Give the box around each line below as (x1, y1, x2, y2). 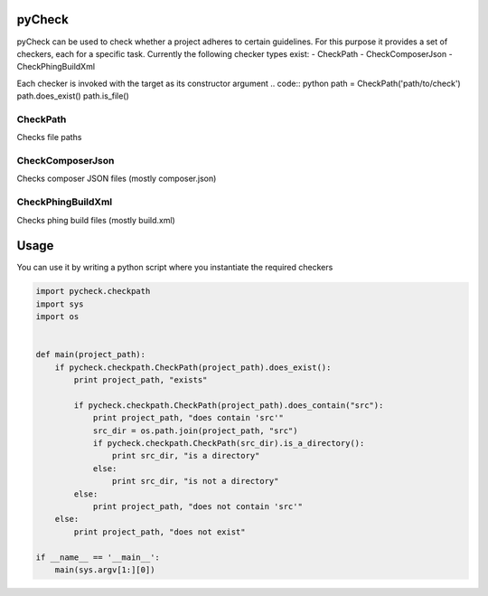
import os (35, 312, 80, 322)
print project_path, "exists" (73, 375, 208, 385)
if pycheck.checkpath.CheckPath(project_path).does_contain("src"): (73, 400, 384, 411)
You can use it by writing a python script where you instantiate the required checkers (16, 262, 333, 273)
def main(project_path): (35, 349, 146, 360)
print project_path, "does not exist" (73, 526, 246, 537)
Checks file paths (16, 132, 82, 143)
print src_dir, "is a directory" (111, 450, 260, 461)
